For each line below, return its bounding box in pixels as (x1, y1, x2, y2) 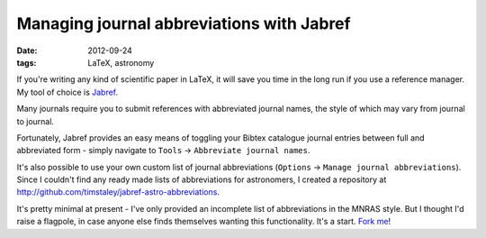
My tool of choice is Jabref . (16, 87, 119, 97)
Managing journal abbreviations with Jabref (16, 14, 351, 33)
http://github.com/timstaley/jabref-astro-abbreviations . (16, 187, 220, 197)
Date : (16, 45, 38, 56)
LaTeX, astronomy (87, 57, 155, 68)
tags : (16, 57, 37, 68)
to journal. (16, 115, 54, 126)
